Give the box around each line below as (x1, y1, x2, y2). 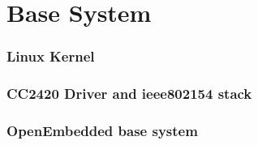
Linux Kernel (6, 46, 95, 66)
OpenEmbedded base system (6, 120, 198, 140)
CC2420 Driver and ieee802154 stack (6, 83, 252, 104)
